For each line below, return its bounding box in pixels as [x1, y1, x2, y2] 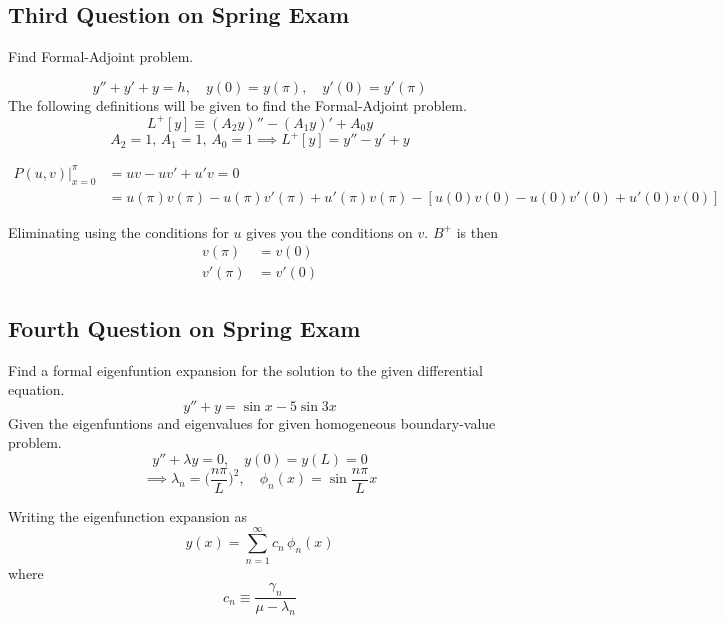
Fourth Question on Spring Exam [8, 312, 361, 343]
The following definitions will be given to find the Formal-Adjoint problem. [8, 94, 467, 115]
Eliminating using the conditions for [8, 221, 229, 242]
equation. [8, 379, 65, 400]
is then [456, 221, 498, 242]
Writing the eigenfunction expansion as [8, 506, 248, 527]
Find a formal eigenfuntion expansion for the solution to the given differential [8, 359, 483, 380]
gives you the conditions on [246, 221, 413, 242]
